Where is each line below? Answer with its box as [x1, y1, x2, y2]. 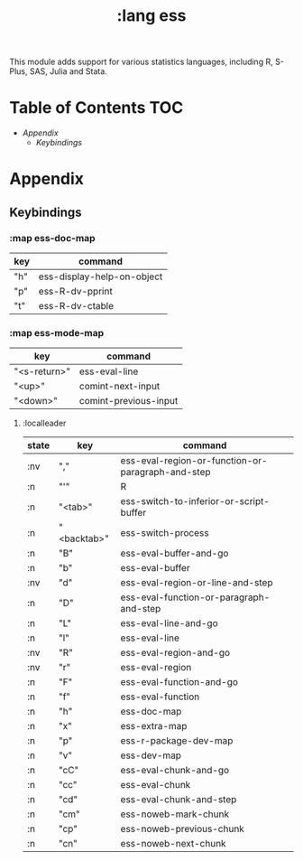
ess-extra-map [120, 720, 188, 733]
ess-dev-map [120, 749, 182, 762]
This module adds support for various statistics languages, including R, [9, 56, 273, 68]
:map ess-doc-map [9, 231, 96, 244]
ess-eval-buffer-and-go [120, 547, 229, 560]
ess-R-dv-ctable [38, 300, 115, 312]
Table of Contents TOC [9, 98, 184, 118]
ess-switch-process [120, 527, 209, 539]
